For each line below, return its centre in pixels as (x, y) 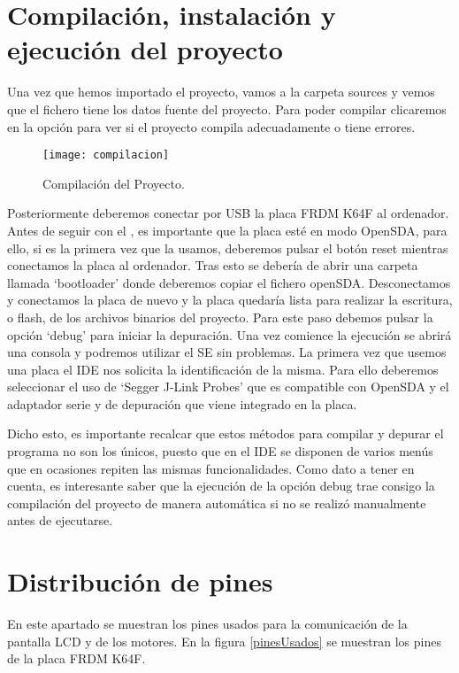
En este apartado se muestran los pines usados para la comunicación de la (207, 624)
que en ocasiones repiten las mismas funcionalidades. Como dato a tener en (211, 468)
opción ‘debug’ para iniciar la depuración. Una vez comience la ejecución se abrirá (229, 334)
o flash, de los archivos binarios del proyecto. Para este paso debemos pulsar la (220, 317)
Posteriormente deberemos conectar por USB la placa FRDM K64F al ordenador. (228, 213)
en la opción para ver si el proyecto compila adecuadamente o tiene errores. (211, 126)
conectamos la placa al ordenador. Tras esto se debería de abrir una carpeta (213, 265)
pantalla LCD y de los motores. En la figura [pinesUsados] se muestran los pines (224, 641)
